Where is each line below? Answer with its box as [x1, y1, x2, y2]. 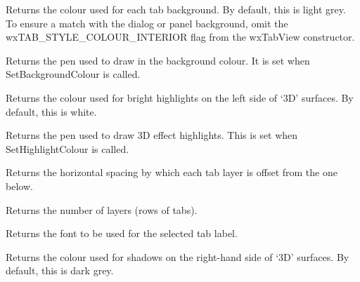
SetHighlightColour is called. [6, 141, 129, 156]
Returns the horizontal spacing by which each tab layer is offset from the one [6, 165, 337, 180]
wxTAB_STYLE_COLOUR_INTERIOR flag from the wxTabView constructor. [6, 29, 355, 44]
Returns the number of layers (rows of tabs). [6, 202, 198, 217]
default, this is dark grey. [6, 263, 114, 278]
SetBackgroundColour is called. [6, 67, 141, 81]
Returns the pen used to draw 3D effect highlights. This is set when [6, 128, 298, 142]
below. [6, 178, 33, 193]
